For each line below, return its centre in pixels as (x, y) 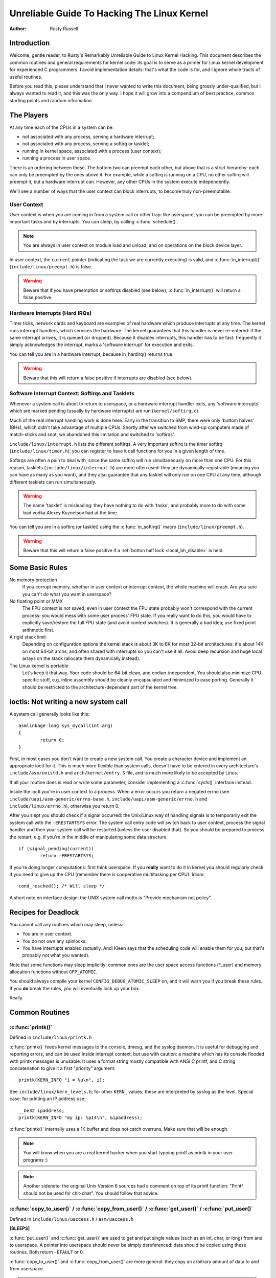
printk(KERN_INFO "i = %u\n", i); (62, 1080)
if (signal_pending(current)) (56, 848)
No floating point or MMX (36, 601)
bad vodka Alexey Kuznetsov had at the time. (71, 512)
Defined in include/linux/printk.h (51, 1037)
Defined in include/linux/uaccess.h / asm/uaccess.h (72, 1219)
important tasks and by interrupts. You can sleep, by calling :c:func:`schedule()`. (94, 222)
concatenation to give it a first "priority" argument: (63, 1068)
